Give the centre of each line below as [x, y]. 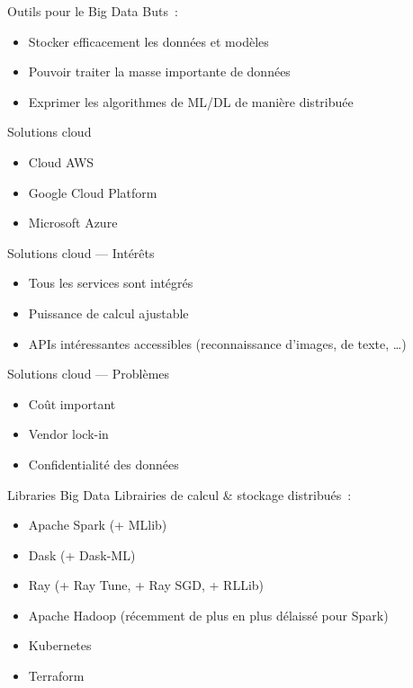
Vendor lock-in [68, 434]
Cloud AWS [61, 161]
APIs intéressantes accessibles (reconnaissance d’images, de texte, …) [217, 343]
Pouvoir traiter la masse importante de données [159, 71]
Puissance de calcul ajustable [108, 313]
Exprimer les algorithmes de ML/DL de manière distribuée [191, 101]
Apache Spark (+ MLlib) [98, 525]
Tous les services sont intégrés [111, 283]
